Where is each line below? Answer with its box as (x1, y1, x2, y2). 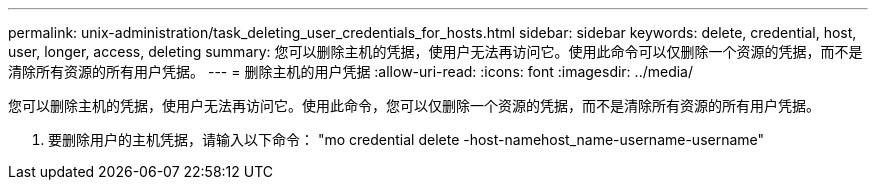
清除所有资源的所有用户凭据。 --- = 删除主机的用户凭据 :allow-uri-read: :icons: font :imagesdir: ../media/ (8, 63, 694, 80)
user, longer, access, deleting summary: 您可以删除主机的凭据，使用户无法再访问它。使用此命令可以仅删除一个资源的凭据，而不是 (8, 43, 863, 60)
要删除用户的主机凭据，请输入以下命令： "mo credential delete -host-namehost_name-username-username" (48, 131, 765, 148)
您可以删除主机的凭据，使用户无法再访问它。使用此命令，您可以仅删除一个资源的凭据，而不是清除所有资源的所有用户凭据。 (8, 97, 820, 114)
